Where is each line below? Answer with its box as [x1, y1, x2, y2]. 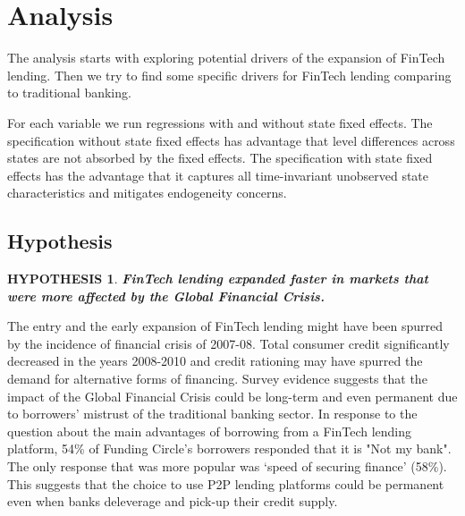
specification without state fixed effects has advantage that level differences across [7, 131, 455, 149]
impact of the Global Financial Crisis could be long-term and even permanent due [7, 386, 458, 405]
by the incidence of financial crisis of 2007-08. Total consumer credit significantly [7, 334, 450, 352]
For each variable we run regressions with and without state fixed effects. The [7, 113, 433, 131]
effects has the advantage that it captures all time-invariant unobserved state [7, 165, 429, 184]
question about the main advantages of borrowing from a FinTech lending [7, 421, 412, 440]
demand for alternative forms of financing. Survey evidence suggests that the [7, 369, 427, 388]
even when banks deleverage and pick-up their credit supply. [7, 492, 338, 511]
